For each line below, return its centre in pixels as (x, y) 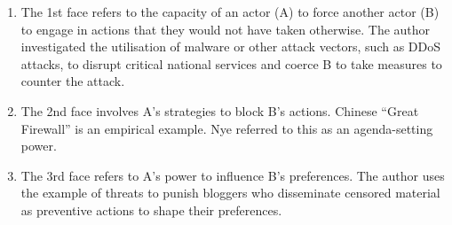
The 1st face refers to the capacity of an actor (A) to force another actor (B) (230, 12)
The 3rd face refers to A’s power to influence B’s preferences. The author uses (233, 175)
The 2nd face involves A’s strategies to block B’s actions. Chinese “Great (220, 110)
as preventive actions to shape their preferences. (151, 209)
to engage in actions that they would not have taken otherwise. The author (226, 29)
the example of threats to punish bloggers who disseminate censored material (230, 193)
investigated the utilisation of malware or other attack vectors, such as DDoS (231, 47)
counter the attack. (73, 81)
